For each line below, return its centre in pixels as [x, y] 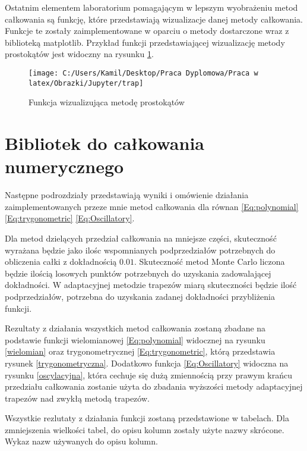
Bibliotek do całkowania [105, 143]
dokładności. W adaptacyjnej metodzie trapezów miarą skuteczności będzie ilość [151, 285]
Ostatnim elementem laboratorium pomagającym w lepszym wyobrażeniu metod [151, 7]
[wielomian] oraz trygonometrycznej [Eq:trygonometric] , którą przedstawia [140, 351]
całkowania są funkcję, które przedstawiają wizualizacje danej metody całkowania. [154, 19]
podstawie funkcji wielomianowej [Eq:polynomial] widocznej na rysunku [135, 339]
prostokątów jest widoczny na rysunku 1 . [79, 54]
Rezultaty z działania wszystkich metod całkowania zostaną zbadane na [135, 328]
